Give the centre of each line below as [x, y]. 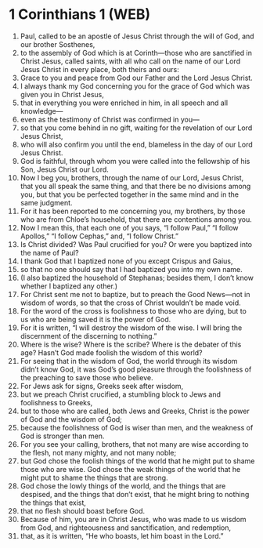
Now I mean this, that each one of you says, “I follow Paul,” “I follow [129, 227]
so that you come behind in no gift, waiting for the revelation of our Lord [136, 128]
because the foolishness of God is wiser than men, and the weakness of [137, 427]
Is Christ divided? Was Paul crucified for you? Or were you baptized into [136, 244]
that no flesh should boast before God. [83, 510]
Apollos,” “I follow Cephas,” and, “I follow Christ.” [99, 236]
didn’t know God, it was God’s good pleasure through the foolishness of [136, 369]
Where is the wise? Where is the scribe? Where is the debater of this [131, 344]
